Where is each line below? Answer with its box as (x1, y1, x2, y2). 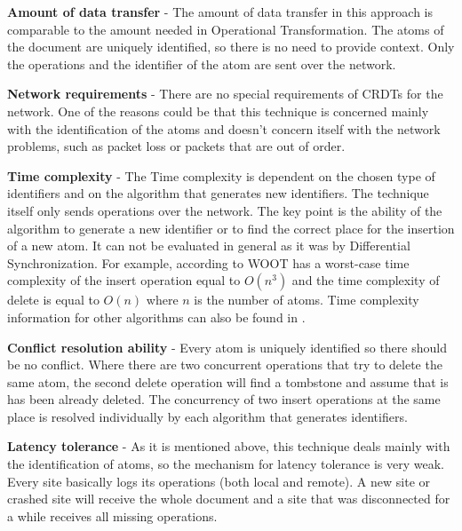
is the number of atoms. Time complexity (194, 290, 419, 309)
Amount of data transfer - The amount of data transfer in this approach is (7, 3, 433, 20)
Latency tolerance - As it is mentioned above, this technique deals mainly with (7, 437, 450, 456)
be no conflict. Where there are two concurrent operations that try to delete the (7, 355, 442, 374)
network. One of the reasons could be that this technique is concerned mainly (7, 101, 429, 120)
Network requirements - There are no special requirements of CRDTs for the (7, 84, 443, 103)
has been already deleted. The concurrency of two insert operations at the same (7, 390, 441, 408)
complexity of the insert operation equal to (7, 271, 241, 289)
